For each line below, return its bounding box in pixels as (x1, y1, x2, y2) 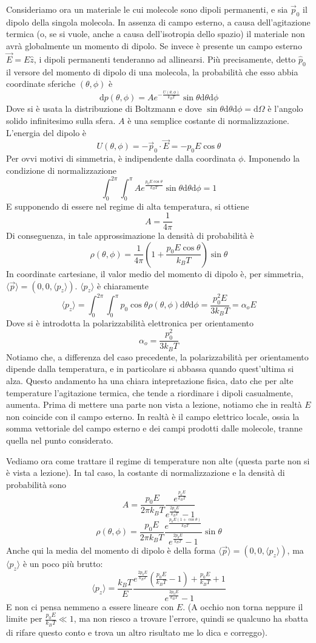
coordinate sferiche (6, 77, 76, 90)
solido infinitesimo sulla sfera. (6, 114, 116, 126)
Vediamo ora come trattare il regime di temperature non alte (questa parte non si (6, 454, 310, 467)
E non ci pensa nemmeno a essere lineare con (6, 600, 174, 613)
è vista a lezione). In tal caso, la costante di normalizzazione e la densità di (6, 466, 285, 479)
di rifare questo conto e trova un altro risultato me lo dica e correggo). (6, 625, 267, 638)
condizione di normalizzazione (6, 163, 117, 176)
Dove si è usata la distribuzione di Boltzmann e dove (6, 102, 202, 115)
